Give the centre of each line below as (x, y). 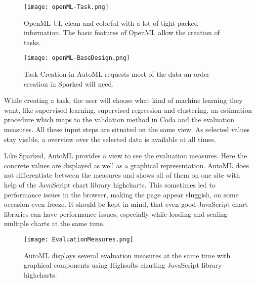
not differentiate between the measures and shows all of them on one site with (122, 175)
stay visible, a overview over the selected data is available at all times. (110, 139)
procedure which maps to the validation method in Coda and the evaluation (119, 119)
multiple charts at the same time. (54, 223)
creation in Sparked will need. (69, 83)
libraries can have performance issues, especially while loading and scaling (116, 213)
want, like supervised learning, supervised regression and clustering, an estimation (128, 110)
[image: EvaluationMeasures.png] (79, 239)
